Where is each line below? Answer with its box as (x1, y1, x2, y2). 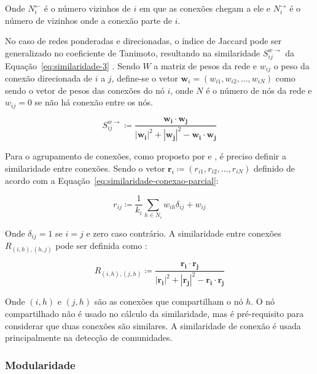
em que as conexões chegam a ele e (139, 2, 271, 14)
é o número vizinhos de (44, 2, 131, 14)
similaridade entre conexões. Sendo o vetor (5, 162, 165, 175)
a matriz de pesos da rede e (154, 59, 257, 72)
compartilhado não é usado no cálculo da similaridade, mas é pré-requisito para (5, 307, 304, 320)
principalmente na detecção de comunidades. (5, 331, 173, 344)
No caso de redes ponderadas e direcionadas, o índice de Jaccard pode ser (5, 34, 282, 47)
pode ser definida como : (55, 239, 147, 252)
